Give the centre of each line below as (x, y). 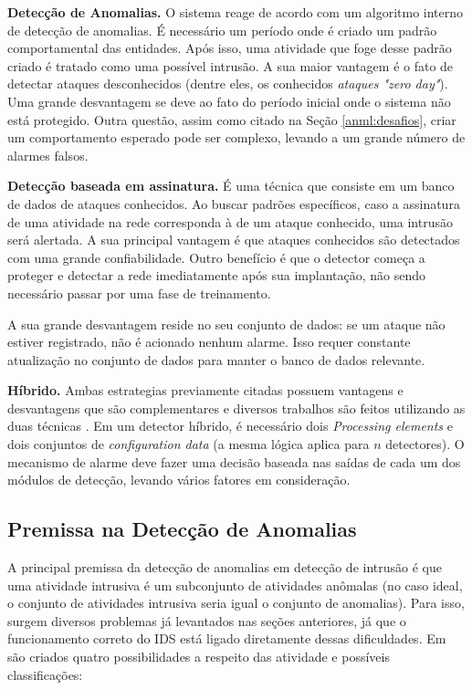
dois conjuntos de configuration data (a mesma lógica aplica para (189, 444)
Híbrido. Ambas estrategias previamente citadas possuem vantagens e (205, 390)
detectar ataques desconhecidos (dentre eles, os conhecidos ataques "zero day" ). (228, 84)
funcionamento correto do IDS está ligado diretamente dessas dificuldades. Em (227, 638)
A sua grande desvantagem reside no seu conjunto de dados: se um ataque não (226, 324)
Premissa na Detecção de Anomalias (182, 529)
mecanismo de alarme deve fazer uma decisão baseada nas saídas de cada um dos (234, 461)
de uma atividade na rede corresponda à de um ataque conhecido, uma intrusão (230, 221)
